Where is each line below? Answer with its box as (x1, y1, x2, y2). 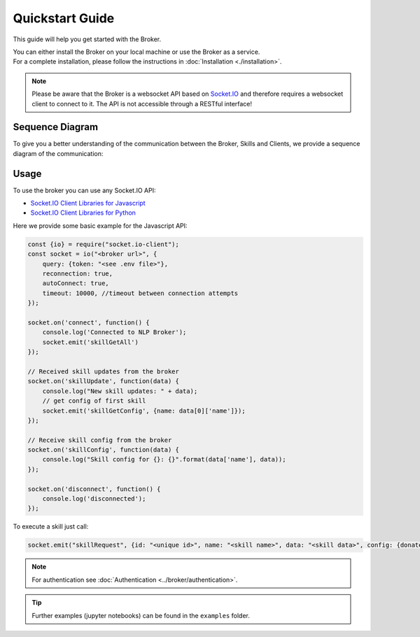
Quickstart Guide (13, 10, 115, 26)
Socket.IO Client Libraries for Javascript (30, 199, 146, 208)
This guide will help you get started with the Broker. (13, 35, 161, 43)
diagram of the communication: (13, 149, 104, 157)
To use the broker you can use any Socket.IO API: (13, 186, 156, 194)
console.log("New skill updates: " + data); (42, 387, 198, 395)
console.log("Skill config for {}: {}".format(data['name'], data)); (42, 455, 286, 464)
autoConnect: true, (42, 280, 110, 287)
